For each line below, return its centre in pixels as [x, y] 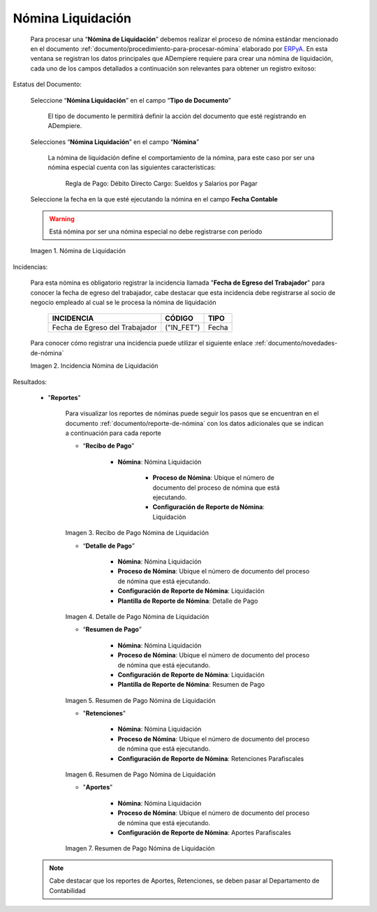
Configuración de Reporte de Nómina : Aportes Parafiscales [204, 832]
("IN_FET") [183, 327]
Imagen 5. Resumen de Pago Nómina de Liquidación [140, 700]
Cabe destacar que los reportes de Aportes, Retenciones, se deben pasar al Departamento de [184, 881]
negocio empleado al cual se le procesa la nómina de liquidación [123, 302]
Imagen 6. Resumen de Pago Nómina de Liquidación [141, 775]
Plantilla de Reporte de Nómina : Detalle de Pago [188, 601]
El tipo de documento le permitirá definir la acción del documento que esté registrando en [177, 116]
